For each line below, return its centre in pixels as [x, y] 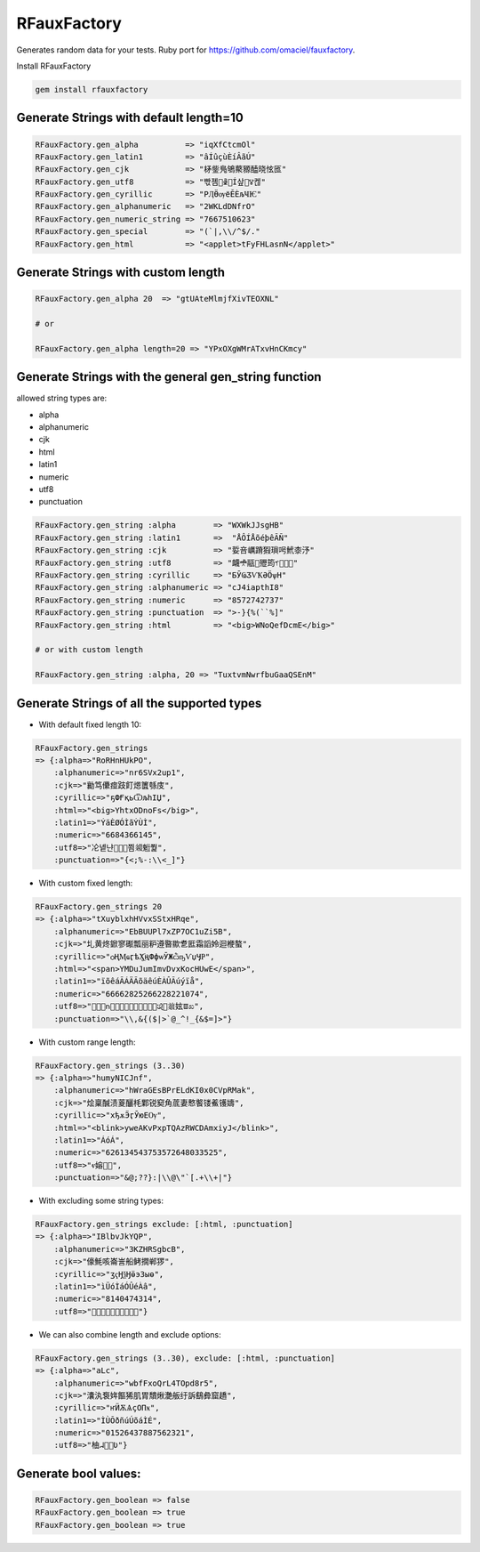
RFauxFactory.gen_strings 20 [99, 907]
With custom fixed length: [86, 883]
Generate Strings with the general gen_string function [169, 377]
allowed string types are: [62, 398]
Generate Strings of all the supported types [139, 703]
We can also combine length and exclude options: [130, 1334]
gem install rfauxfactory [92, 89]
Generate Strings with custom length [121, 273]
